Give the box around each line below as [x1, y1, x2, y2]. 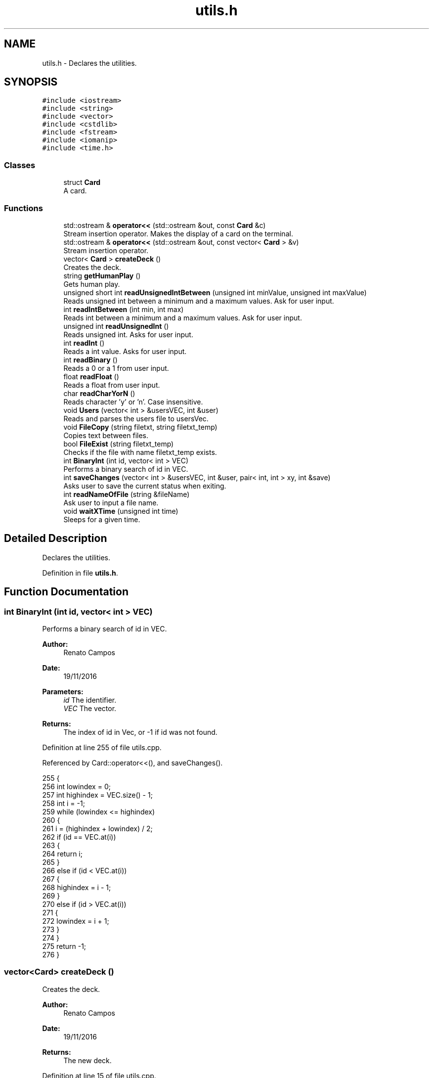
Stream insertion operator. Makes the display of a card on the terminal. [63, 229, 293, 238]
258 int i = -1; [42, 799, 85, 808]
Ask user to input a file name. [63, 498, 159, 507]
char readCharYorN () [63, 389, 135, 398]
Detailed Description [4, 532, 107, 545]
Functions [4, 203, 43, 213]
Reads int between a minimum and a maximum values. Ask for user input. [63, 313, 302, 322]
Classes [4, 160, 36, 170]
